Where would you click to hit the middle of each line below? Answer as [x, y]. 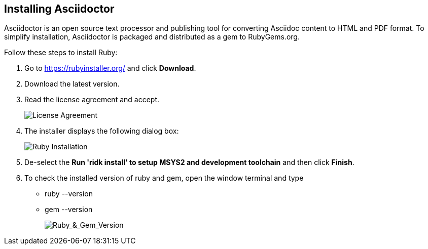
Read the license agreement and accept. [92, 100]
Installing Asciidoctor [59, 9]
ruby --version [69, 194]
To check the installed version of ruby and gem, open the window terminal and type [164, 178]
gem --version [69, 210]
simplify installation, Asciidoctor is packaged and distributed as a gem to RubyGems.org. [152, 37]
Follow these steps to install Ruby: [61, 53]
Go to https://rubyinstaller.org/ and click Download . [110, 68]
